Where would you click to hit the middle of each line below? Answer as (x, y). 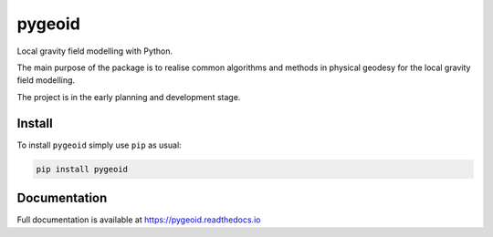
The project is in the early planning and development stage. (129, 97)
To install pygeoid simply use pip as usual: (99, 145)
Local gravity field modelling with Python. (95, 51)
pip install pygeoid (82, 169)
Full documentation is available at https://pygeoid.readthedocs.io (139, 220)
